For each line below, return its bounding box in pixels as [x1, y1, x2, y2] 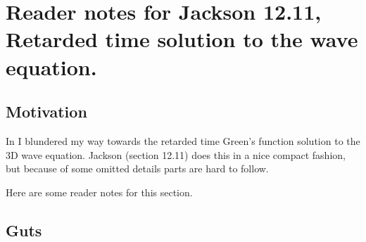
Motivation [6, 101, 87, 122]
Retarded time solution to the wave [6, 25, 358, 53]
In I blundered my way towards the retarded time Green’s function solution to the [6, 133, 360, 148]
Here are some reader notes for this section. [6, 184, 193, 199]
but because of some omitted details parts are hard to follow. [6, 161, 269, 176]
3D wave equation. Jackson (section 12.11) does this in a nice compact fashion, [6, 147, 346, 162]
